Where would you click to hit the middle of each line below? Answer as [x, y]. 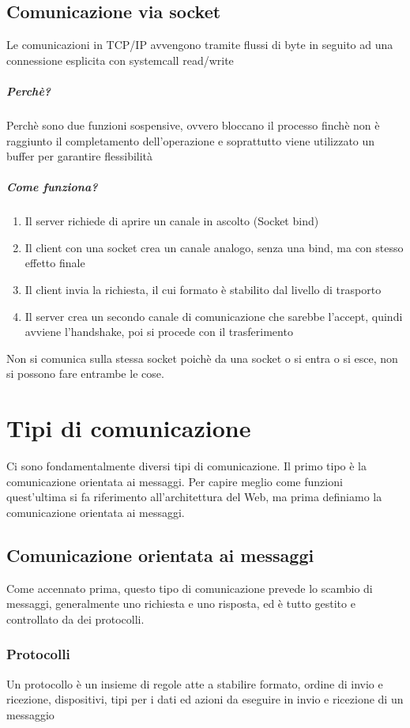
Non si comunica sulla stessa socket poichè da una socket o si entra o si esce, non [202, 358]
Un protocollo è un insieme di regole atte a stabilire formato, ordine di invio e [195, 683]
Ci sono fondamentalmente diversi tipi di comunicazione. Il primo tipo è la [187, 466]
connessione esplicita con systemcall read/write [120, 60]
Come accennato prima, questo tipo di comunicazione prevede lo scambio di [190, 588]
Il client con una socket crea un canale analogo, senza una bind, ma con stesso [214, 247]
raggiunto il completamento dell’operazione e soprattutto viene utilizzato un [191, 140]
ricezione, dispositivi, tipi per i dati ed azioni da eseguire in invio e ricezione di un [205, 699]
